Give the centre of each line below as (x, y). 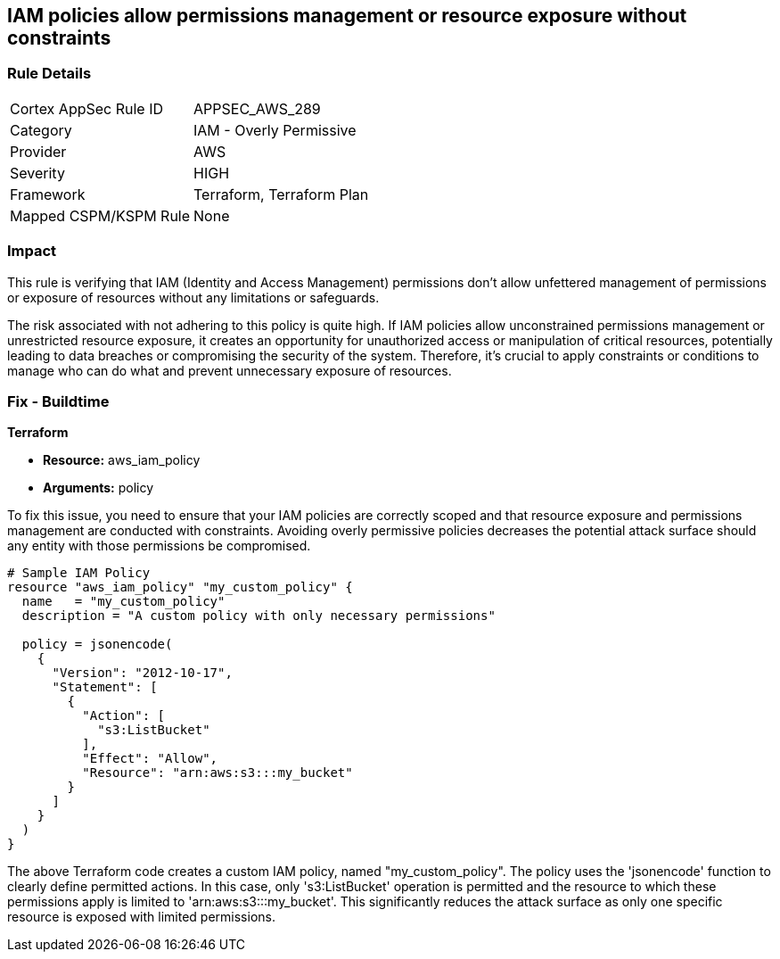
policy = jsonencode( (97, 645)
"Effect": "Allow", (150, 759)
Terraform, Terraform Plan (281, 194)
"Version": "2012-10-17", (142, 673)
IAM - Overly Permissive (275, 130)
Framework (48, 194)
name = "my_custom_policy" (123, 602)
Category (41, 130)
